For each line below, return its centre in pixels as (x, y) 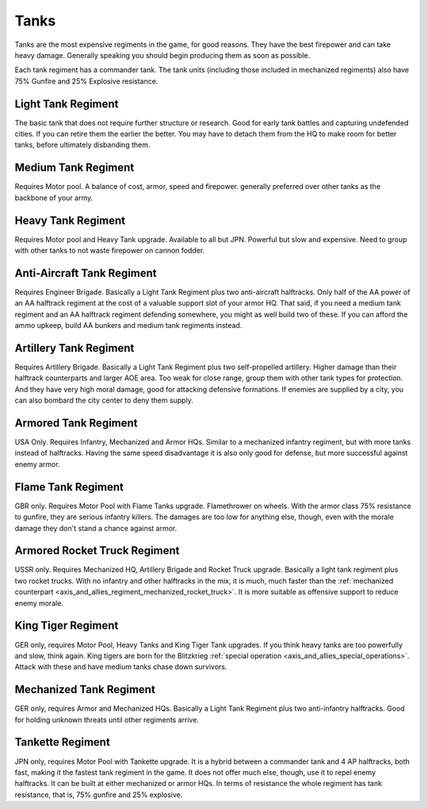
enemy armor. (37, 464)
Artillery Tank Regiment (75, 348)
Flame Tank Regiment (69, 487)
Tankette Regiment (62, 742)
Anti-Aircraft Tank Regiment (86, 273)
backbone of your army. (54, 198)
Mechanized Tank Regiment (85, 690)
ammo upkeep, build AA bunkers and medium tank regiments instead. (128, 326)
